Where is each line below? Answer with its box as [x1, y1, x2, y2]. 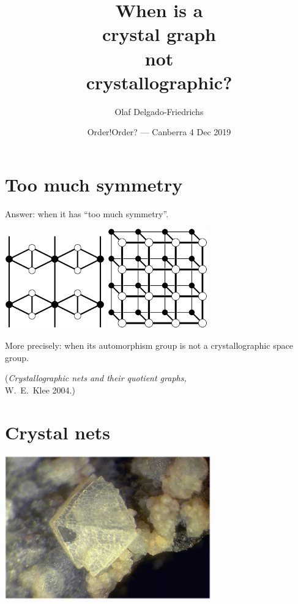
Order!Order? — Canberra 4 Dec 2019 [87, 125, 231, 138]
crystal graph [102, 21, 216, 47]
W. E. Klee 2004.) [5, 383, 75, 396]
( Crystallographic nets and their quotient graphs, [5, 371, 187, 384]
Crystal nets [5, 419, 110, 444]
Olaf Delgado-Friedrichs [114, 105, 204, 117]
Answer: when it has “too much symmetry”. [5, 207, 169, 220]
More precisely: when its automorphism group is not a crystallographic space [5, 339, 293, 352]
